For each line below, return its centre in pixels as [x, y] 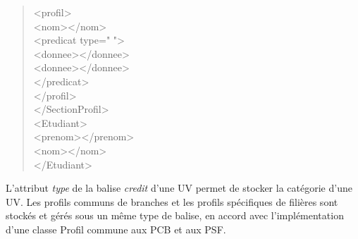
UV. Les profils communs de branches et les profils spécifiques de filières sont [172, 201]
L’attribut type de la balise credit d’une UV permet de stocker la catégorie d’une [179, 188]
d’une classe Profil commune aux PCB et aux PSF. [116, 229]
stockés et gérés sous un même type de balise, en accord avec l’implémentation [175, 215]
